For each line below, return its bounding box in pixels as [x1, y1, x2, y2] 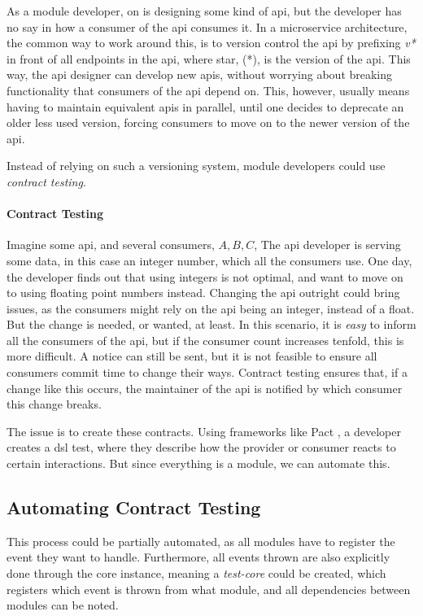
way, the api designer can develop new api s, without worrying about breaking [7, 66, 393, 83]
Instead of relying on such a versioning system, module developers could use [7, 157, 386, 174]
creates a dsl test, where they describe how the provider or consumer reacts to [7, 439, 396, 456]
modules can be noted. [7, 596, 119, 614]
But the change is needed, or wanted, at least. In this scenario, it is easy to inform [7, 316, 416, 333]
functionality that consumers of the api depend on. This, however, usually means [7, 81, 410, 98]
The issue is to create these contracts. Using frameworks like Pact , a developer [7, 422, 402, 439]
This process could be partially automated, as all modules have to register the [7, 532, 395, 549]
